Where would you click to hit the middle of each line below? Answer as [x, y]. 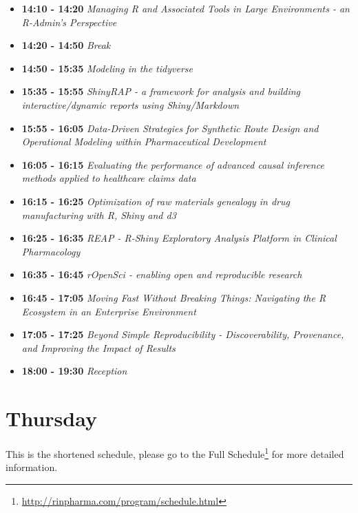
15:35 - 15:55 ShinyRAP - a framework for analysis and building [161, 91]
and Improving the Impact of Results [98, 347]
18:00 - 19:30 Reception [74, 371]
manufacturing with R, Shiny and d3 [99, 214]
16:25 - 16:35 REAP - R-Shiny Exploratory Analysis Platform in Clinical [179, 238]
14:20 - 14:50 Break [66, 45]
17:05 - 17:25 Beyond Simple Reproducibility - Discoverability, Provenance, [183, 334]
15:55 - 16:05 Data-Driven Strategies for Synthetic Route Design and [170, 128]
